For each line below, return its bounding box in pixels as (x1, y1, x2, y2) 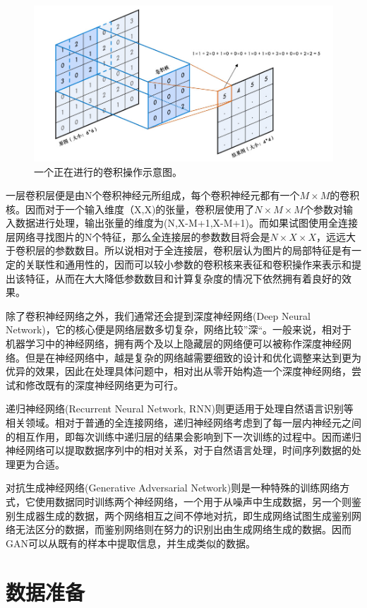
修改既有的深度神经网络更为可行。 (25, 377, 183, 392)
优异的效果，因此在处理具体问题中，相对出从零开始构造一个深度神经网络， (6, 364, 351, 378)
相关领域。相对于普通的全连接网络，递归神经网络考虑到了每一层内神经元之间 (6, 415, 361, 429)
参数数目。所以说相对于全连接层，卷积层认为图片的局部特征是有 (54, 243, 351, 258)
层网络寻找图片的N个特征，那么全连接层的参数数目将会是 (6, 229, 270, 244)
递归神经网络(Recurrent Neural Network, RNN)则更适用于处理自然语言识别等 (6, 401, 354, 416)
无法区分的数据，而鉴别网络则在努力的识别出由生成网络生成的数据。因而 (15, 522, 351, 537)
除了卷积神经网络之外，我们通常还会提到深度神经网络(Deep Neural (6, 308, 311, 323)
